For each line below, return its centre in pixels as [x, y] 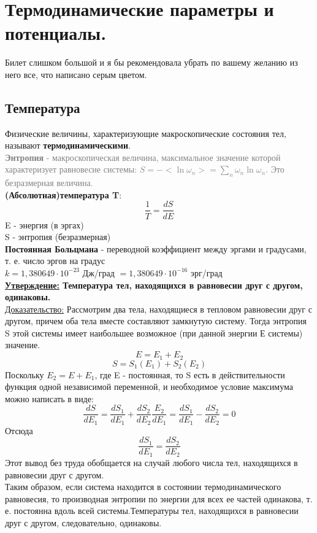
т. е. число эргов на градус [55, 261]
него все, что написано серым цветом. [76, 74]
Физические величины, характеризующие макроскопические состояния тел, [146, 133]
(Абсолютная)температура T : [63, 194]
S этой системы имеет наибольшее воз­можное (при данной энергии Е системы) [154, 333]
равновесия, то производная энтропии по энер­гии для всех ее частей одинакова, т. [159, 498]
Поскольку [25, 374]
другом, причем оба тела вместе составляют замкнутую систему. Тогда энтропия [156, 321]
